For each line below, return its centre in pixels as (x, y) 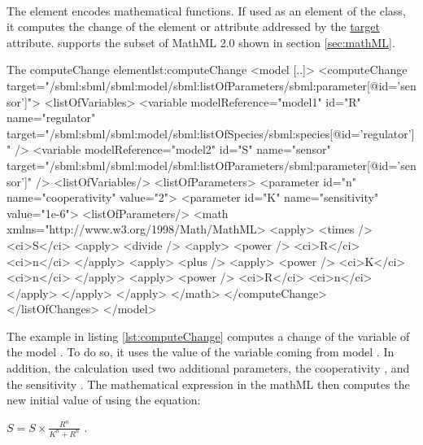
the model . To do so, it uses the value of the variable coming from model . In (201, 352)
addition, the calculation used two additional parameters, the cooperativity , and (208, 368)
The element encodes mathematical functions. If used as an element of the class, (206, 10)
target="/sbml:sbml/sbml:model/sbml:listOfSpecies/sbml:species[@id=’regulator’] (211, 133)
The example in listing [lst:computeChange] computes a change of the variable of (208, 336)
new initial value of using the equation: (104, 400)
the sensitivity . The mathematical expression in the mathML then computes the (208, 384)
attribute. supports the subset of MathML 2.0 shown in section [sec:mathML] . (201, 42)
